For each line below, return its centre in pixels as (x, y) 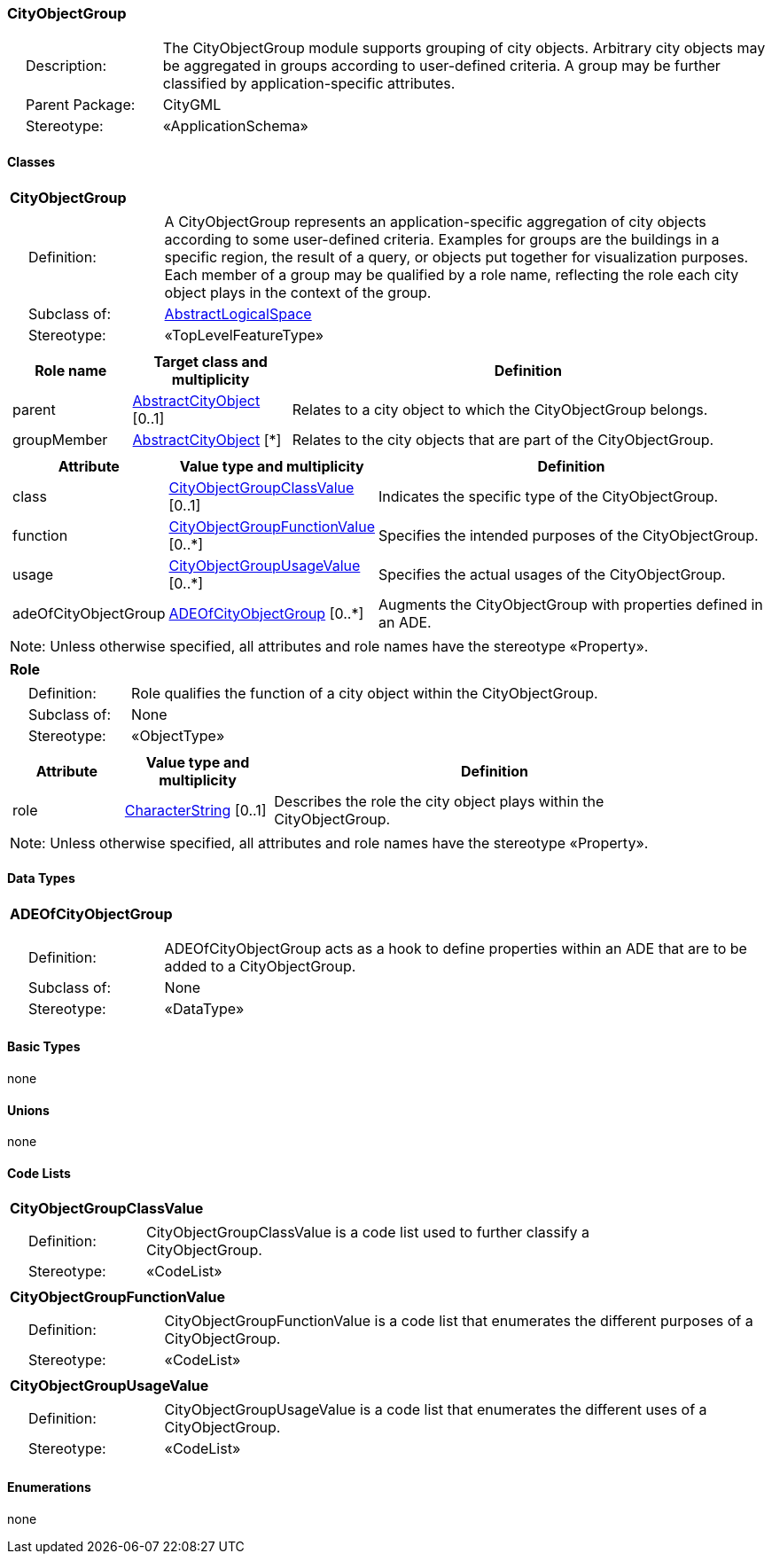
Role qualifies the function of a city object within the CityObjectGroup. (365, 693)
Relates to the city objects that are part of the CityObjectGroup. (503, 439)
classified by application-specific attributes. (309, 84)
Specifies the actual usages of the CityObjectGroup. (552, 574)
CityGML (192, 105)
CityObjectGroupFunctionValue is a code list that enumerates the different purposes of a (459, 1321)
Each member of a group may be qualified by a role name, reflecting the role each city (452, 274)
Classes (31, 161)
